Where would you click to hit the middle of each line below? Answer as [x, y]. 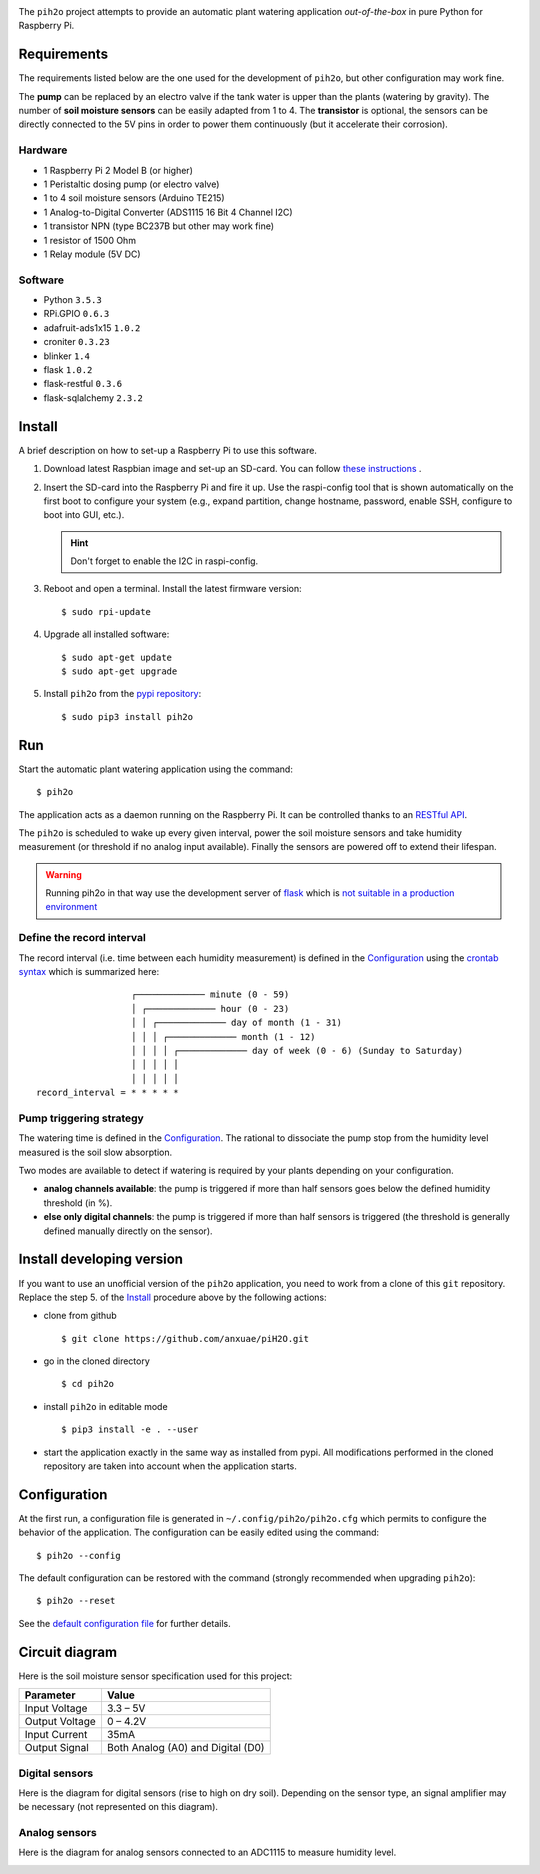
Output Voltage [60, 1722]
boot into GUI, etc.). [84, 515]
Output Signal [56, 1748]
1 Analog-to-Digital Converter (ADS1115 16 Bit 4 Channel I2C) [168, 212]
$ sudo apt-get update [117, 657]
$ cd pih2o [88, 1384]
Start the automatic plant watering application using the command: [156, 769]
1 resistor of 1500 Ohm [90, 240]
